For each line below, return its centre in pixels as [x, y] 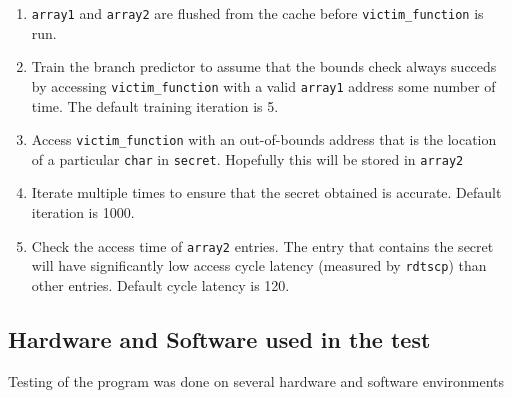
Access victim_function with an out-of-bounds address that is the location [264, 139]
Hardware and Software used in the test [219, 338]
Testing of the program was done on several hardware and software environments [256, 380]
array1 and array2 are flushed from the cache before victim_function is [257, 13]
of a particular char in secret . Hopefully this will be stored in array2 [247, 158]
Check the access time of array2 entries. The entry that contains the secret [262, 245]
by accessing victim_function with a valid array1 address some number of [263, 85]
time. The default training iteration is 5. [155, 105]
